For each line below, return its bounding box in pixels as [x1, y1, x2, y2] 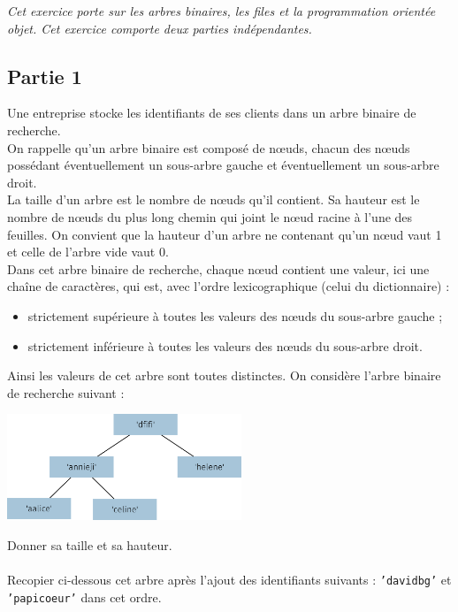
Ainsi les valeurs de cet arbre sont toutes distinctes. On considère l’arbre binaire [7, 366, 441, 385]
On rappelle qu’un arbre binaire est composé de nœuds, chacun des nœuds [7, 138, 410, 157]
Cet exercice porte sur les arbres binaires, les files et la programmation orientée [7, 2, 436, 19]
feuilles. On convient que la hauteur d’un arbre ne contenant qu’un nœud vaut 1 [7, 225, 442, 243]
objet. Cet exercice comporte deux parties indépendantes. [7, 19, 312, 37]
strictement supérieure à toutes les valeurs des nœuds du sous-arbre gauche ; [27, 306, 443, 325]
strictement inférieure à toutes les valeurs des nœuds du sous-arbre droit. [27, 336, 423, 355]
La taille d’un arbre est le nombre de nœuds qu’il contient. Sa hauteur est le [7, 190, 420, 209]
